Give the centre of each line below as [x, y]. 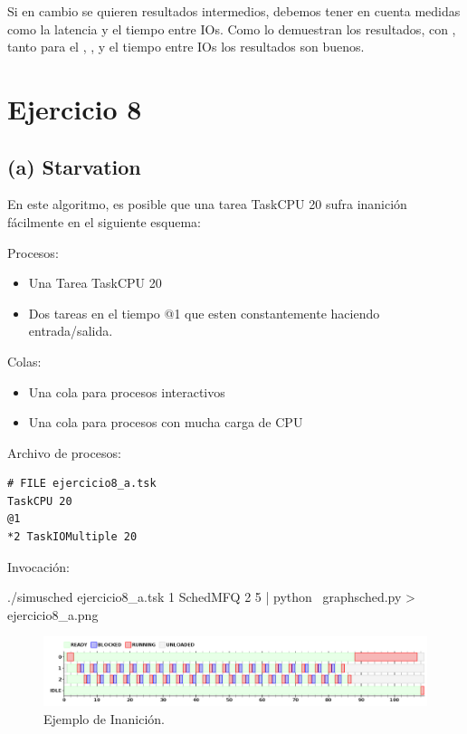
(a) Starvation [74, 166]
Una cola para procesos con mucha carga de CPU [166, 422]
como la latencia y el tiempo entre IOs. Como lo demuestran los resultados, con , [232, 29]
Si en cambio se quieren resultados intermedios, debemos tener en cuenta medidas [234, 11]
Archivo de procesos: [64, 452]
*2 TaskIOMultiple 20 [72, 537]
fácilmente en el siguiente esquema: [105, 221]
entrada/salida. [71, 331]
